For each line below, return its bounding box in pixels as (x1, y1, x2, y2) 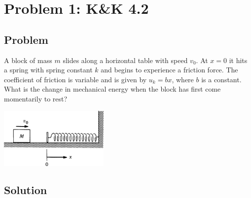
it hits (229, 55, 248, 65)
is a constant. (201, 74, 242, 84)
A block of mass (4, 55, 52, 65)
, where (172, 74, 194, 84)
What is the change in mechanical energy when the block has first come (4, 84, 221, 94)
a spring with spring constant (4, 65, 93, 75)
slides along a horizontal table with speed (63, 55, 188, 65)
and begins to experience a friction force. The (101, 65, 238, 75)
